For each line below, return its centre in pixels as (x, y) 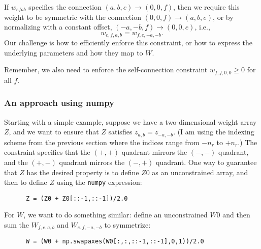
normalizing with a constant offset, (58, 27)
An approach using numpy (59, 103)
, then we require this (206, 7)
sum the (17, 225)
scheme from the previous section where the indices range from (102, 142)
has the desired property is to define (83, 172)
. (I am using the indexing (214, 132)
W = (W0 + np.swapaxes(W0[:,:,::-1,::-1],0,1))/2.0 (115, 242)
